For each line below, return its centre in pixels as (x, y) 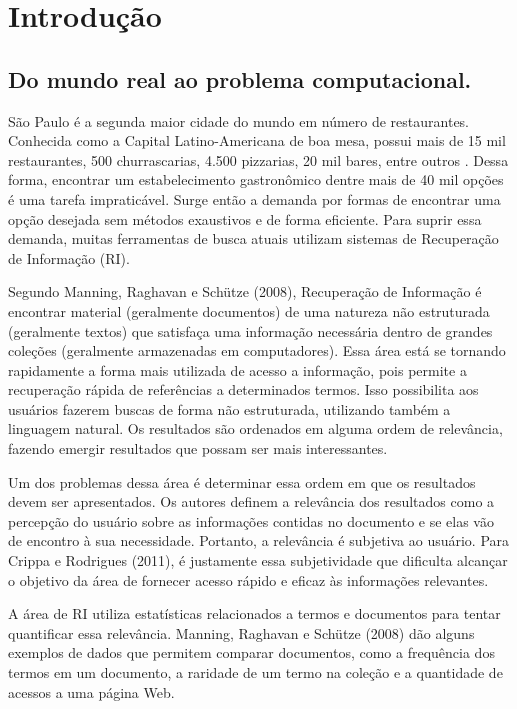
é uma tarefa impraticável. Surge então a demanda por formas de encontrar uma (254, 198)
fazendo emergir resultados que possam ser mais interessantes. (198, 448)
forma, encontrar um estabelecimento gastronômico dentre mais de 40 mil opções (256, 179)
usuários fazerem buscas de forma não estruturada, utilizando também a (229, 408)
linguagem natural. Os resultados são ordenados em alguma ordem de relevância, (255, 428)
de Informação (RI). (69, 257)
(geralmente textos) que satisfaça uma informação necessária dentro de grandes (250, 330)
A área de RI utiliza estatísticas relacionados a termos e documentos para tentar (254, 613)
